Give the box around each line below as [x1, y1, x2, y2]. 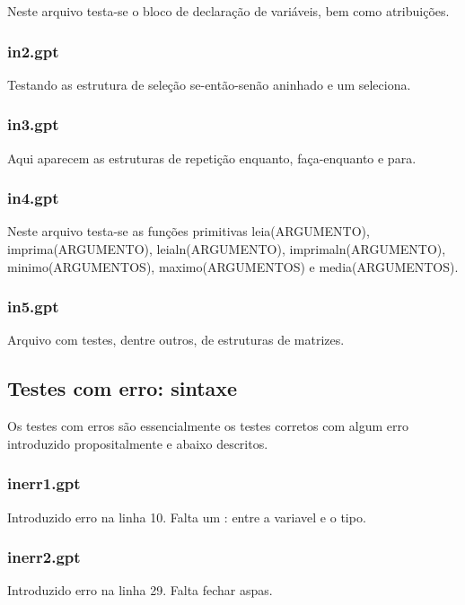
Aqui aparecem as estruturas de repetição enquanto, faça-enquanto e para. [7, 148, 417, 167]
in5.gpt [7, 295, 59, 318]
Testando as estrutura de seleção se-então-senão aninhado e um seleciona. [7, 75, 411, 93]
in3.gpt [7, 113, 59, 136]
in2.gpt [7, 39, 59, 62]
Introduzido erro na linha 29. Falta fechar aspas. [7, 581, 273, 600]
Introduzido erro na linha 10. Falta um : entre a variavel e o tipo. [7, 507, 366, 526]
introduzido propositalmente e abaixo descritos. [7, 434, 268, 452]
